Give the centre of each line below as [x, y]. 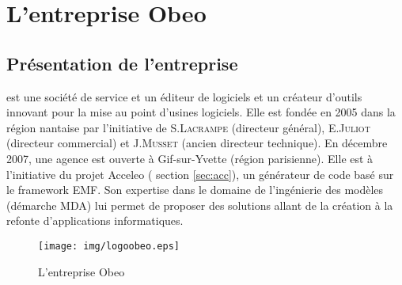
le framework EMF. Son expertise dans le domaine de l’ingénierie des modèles [195, 190]
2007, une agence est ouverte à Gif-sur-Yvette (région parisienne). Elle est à [190, 158]
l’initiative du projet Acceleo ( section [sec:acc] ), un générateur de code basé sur [200, 174]
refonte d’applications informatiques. [95, 220]
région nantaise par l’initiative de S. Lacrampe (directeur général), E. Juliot [188, 127]
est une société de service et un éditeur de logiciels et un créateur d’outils [184, 96]
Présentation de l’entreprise [122, 63]
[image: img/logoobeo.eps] [109, 246]
